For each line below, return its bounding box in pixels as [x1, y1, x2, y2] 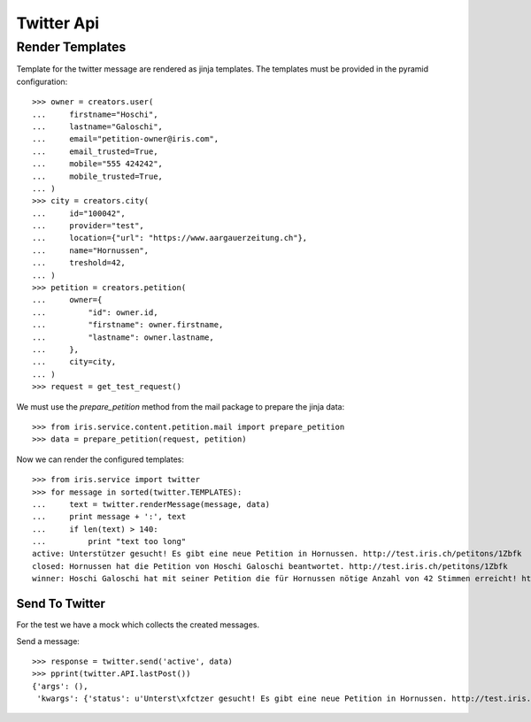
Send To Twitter [16, 596, 106, 611]
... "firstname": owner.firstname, [32, 319, 224, 330]
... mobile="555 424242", [32, 159, 164, 169]
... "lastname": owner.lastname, [32, 332, 214, 342]
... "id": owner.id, [32, 307, 158, 318]
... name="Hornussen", [32, 245, 150, 256]
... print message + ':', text [32, 511, 187, 522]
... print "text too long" [32, 536, 187, 547]
